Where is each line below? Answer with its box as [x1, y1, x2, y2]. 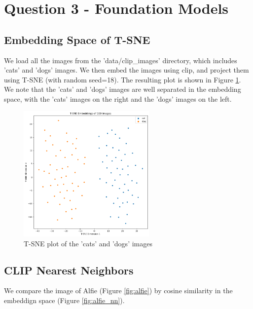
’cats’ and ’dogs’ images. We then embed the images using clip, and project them [4, 65, 249, 75]
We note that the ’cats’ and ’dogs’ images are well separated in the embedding [4, 84, 241, 94]
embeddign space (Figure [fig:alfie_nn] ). [4, 295, 125, 305]
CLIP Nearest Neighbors [4, 262, 134, 277]
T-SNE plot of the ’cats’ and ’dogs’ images [24, 238, 152, 248]
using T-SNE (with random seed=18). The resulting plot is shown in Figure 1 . [4, 74, 241, 84]
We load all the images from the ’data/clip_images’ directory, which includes [4, 55, 237, 65]
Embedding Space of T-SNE [4, 32, 150, 47]
